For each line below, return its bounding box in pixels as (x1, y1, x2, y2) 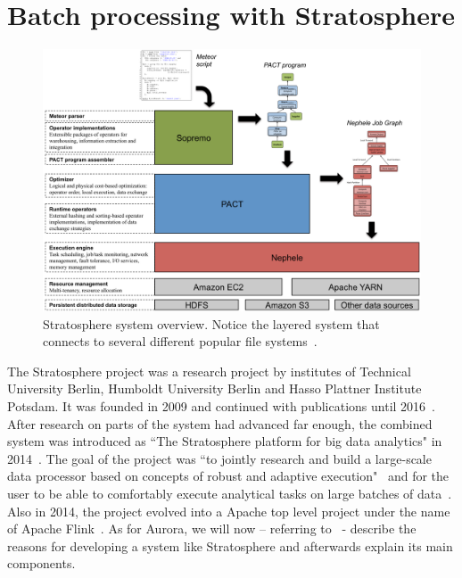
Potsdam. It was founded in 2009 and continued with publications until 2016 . (7, 397, 435, 416)
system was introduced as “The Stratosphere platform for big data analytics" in (7, 432, 442, 450)
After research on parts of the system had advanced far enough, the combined (7, 414, 433, 433)
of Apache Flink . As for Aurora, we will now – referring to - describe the (7, 519, 417, 538)
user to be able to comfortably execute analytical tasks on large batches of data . (7, 484, 452, 503)
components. (7, 554, 76, 573)
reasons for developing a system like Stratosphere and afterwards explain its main (7, 536, 453, 555)
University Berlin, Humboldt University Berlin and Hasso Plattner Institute (7, 379, 422, 398)
